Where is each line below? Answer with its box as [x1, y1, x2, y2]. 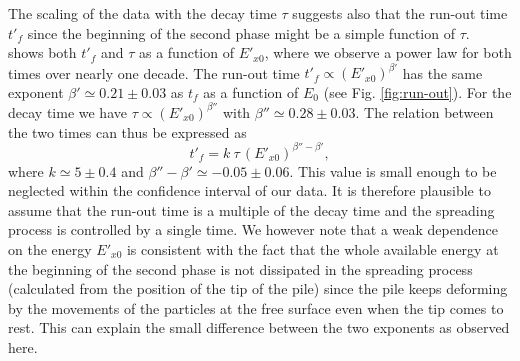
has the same [402, 62, 483, 83]
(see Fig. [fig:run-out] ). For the [323, 81, 512, 102]
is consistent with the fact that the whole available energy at [126, 239, 499, 260]
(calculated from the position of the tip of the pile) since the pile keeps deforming [8, 278, 508, 299]
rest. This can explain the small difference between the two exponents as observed [8, 317, 510, 338]
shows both [8, 42, 77, 63]
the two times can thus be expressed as [8, 121, 247, 142]
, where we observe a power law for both [264, 42, 512, 63]
